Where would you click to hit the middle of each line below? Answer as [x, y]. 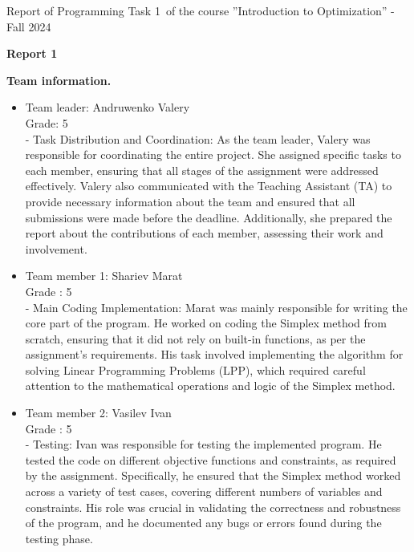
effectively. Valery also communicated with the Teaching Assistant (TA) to [209, 186]
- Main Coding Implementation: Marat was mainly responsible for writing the [216, 307]
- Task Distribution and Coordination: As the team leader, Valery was [198, 138]
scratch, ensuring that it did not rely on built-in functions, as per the [195, 338]
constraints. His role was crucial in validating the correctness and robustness [213, 507]
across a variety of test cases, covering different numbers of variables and [204, 491]
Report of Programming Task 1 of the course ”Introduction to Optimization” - [201, 10]
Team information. [59, 80]
